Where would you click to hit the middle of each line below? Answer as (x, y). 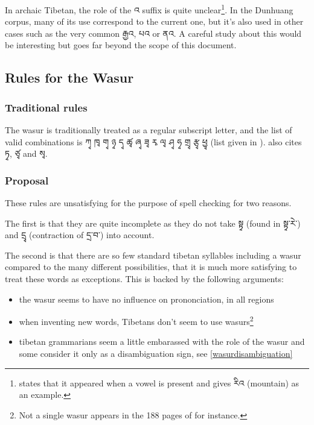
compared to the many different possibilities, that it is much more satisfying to (151, 267)
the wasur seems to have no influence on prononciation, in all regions (146, 299)
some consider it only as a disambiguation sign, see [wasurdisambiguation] (156, 354)
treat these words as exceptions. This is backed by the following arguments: (144, 279)
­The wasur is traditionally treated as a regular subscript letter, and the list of (149, 130)
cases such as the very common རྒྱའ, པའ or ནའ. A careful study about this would (153, 33)
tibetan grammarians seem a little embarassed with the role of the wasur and (162, 342)
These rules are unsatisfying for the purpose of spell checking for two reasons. (148, 203)
